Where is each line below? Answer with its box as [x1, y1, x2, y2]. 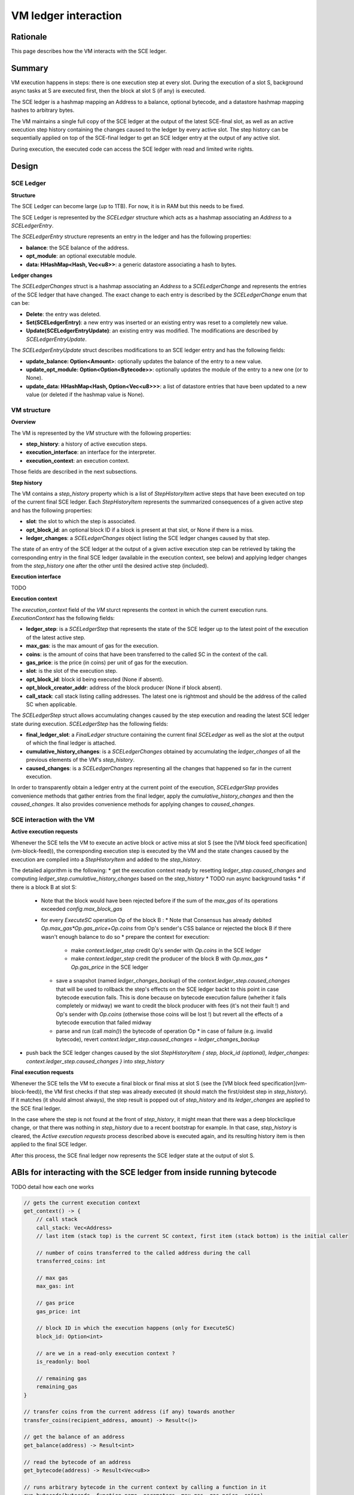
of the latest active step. [26, 634, 86, 641]
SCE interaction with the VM [11, 815, 95, 823]
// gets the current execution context [23, 1199, 141, 1206]
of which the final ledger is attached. [26, 739, 117, 747]
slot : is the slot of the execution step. [26, 667, 118, 675]
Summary [11, 63, 48, 73]
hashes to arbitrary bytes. [11, 106, 75, 114]
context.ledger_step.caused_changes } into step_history [26, 1057, 164, 1064]
